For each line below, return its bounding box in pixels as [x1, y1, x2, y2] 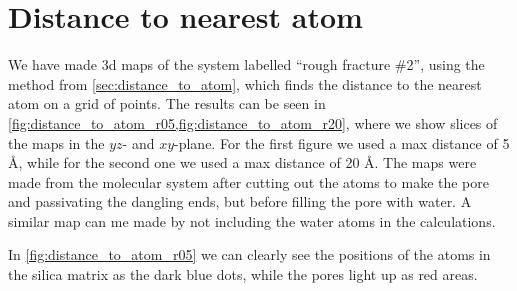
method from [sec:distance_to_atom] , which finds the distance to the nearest [8, 73, 482, 94]
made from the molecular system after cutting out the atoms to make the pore [8, 171, 489, 192]
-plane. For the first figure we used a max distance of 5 [174, 132, 510, 153]
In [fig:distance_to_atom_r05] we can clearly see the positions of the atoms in [8, 244, 491, 265]
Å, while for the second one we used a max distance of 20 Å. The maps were [8, 152, 477, 173]
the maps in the [8, 132, 105, 153]
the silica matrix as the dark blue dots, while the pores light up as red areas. [8, 264, 478, 285]
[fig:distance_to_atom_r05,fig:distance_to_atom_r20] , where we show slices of [8, 112, 498, 133]
